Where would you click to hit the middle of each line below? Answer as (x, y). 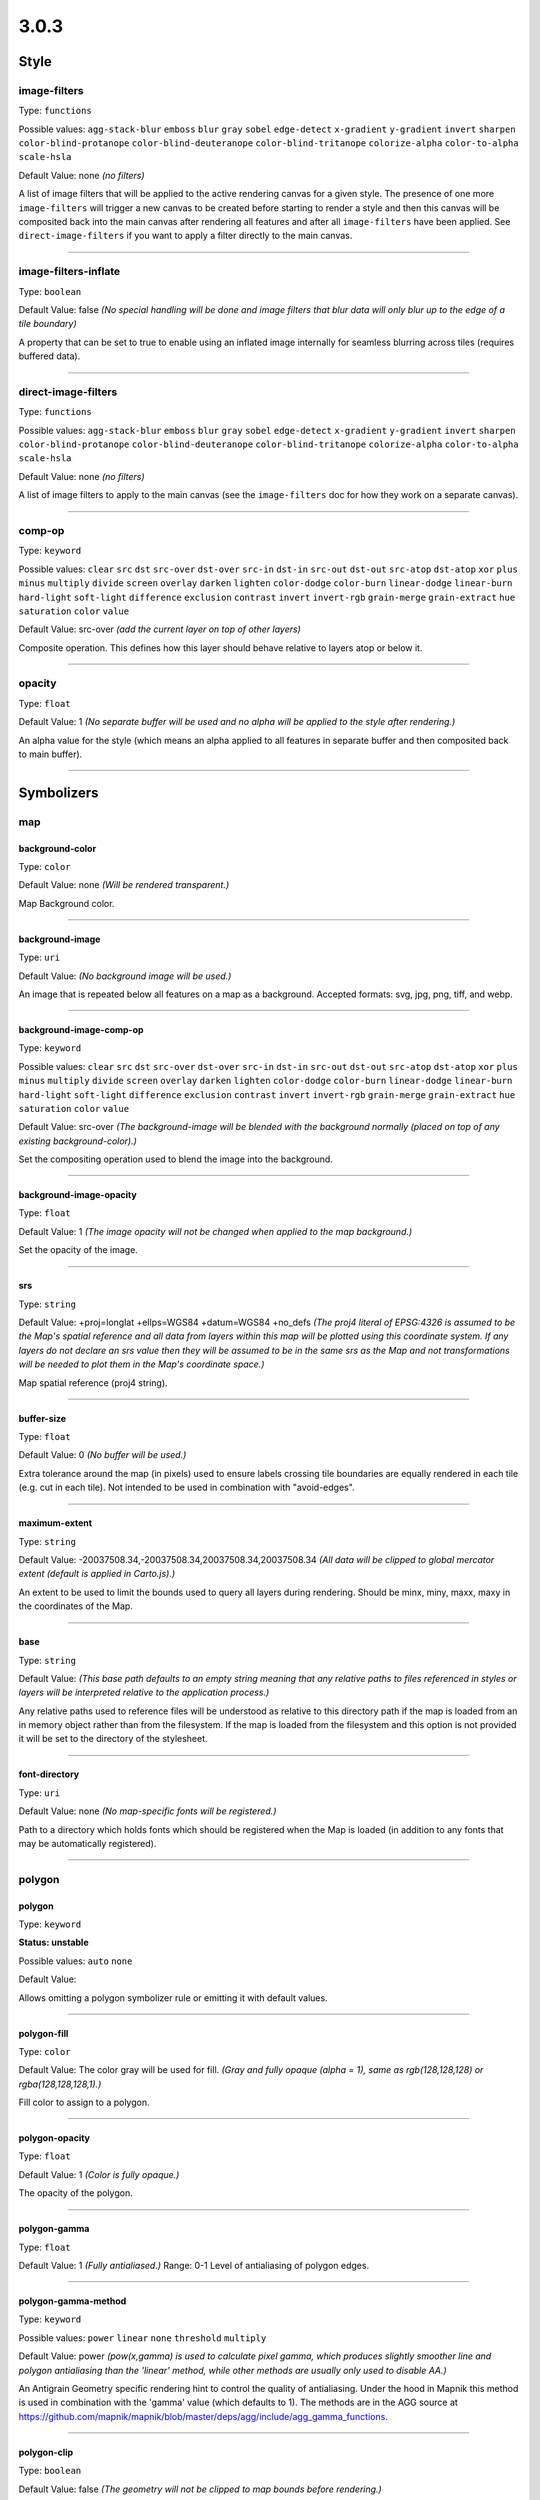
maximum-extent (55, 1523)
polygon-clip (46, 2452)
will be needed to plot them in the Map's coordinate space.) (141, 1364)
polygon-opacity (54, 2138)
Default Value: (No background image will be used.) (125, 976)
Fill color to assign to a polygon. (84, 2102)
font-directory (49, 1774)
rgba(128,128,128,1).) (60, 2084)
